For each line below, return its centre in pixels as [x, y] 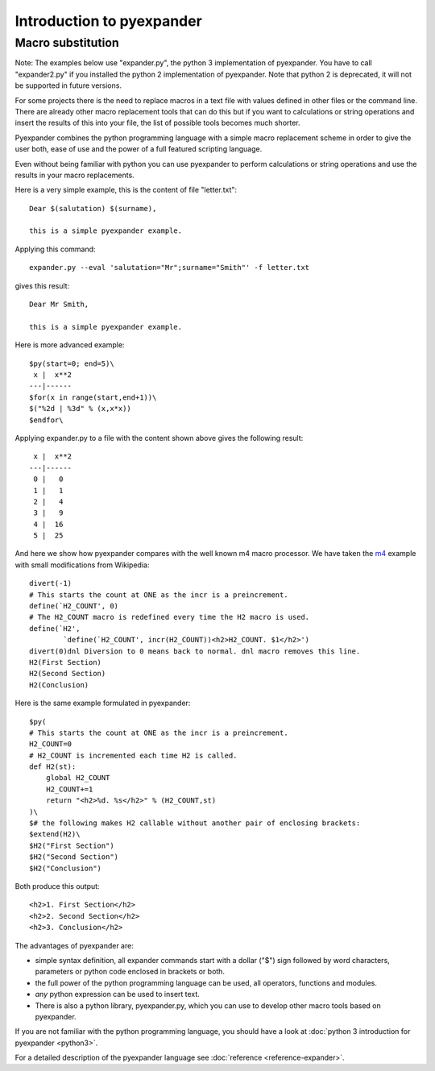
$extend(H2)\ [55, 834]
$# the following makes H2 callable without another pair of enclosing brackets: [195, 823]
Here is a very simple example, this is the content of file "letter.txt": [126, 190]
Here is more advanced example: [70, 345]
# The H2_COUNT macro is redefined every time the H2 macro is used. [170, 617]
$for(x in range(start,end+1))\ [93, 397]
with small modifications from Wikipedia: [82, 565]
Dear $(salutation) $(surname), [93, 208]
